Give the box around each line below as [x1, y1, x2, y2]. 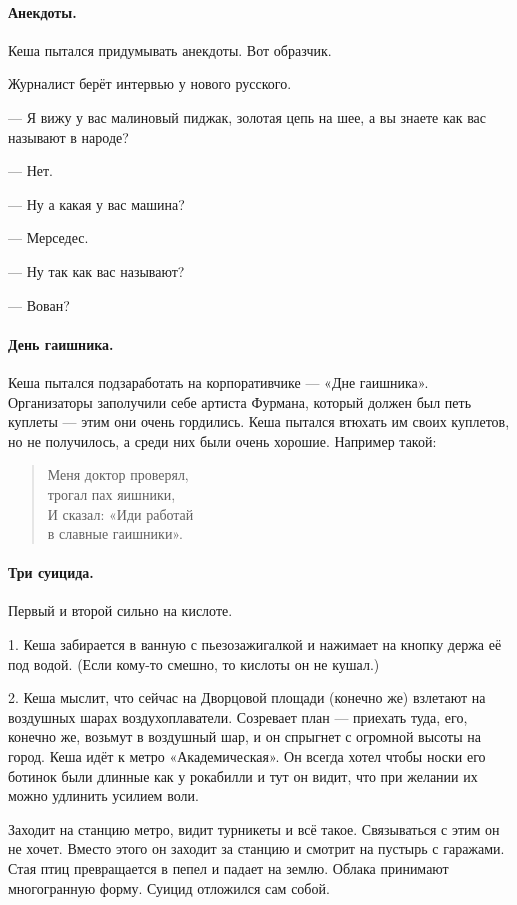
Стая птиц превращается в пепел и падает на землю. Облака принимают [8, 858, 449, 879]
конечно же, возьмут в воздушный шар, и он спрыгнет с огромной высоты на [8, 726, 481, 747]
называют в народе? [8, 126, 129, 147]
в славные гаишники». [47, 523, 183, 544]
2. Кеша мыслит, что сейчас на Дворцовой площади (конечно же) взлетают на [8, 687, 486, 708]
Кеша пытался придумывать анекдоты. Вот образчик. [8, 39, 332, 60]
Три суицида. [8, 562, 94, 583]
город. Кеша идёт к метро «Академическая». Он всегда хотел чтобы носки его [8, 746, 486, 767]
